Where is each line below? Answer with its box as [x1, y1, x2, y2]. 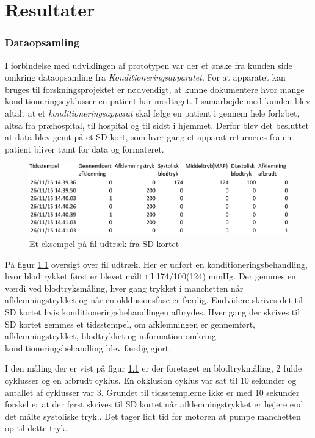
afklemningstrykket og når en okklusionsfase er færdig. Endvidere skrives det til [5, 293, 303, 306]
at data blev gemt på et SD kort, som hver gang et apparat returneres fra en [5, 131, 292, 143]
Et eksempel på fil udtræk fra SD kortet [29, 237, 179, 250]
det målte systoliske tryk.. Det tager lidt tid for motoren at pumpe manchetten [5, 409, 301, 422]
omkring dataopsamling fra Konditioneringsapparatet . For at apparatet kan [5, 71, 286, 84]
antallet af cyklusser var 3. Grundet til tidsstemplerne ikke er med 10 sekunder [5, 386, 300, 398]
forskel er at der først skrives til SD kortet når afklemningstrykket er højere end [5, 398, 303, 411]
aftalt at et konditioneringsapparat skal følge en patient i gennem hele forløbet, [5, 106, 300, 119]
